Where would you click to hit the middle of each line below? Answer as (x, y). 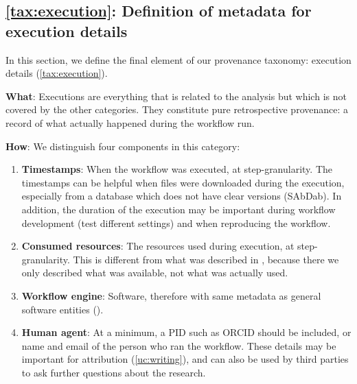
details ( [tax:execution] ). (57, 73)
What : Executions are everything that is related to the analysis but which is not (176, 96)
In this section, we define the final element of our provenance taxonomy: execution (178, 59)
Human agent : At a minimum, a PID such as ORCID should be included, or (186, 332)
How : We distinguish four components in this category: (123, 146)
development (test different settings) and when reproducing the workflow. (176, 223)
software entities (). (62, 309)
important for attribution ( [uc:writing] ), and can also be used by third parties (185, 359)
